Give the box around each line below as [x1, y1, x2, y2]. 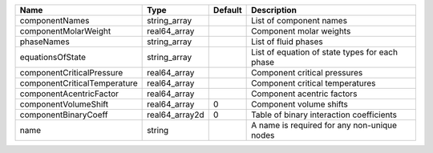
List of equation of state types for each [251, 46, 399, 58]
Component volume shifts [251, 99, 348, 110]
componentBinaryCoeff [19, 109, 108, 120]
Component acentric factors [251, 88, 358, 99]
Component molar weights [251, 26, 351, 36]
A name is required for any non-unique [251, 120, 397, 131]
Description [251, 5, 297, 15]
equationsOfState [19, 52, 87, 62]
